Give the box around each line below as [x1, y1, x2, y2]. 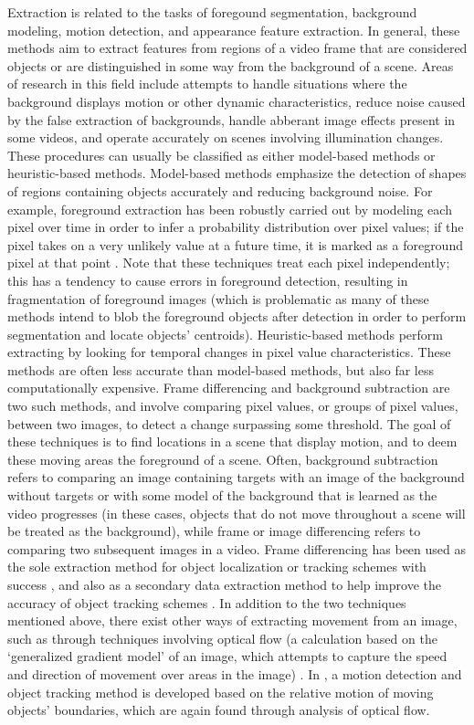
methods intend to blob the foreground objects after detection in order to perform [7, 307, 467, 326]
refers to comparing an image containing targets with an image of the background [7, 468, 465, 487]
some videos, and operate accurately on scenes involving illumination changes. [7, 128, 444, 147]
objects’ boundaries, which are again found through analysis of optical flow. [7, 700, 430, 720]
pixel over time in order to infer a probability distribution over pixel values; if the [7, 217, 464, 236]
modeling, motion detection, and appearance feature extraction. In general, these [7, 20, 460, 39]
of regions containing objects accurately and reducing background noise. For [7, 181, 433, 200]
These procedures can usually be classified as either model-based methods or [7, 145, 436, 164]
